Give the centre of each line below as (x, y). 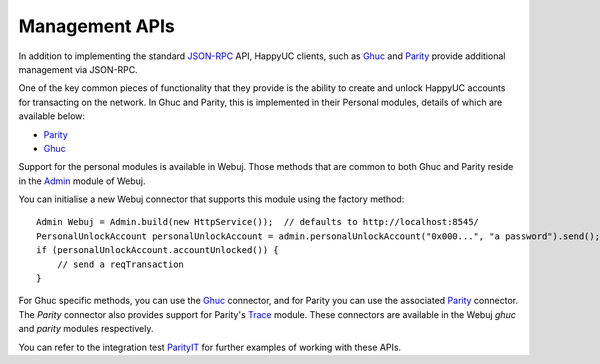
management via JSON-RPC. (78, 69)
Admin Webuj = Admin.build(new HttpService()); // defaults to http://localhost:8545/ (258, 222)
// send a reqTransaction (120, 264)
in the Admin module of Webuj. (82, 181)
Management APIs (96, 26)
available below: (51, 116)
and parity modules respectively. (86, 329)
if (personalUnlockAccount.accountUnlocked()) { (157, 250)
